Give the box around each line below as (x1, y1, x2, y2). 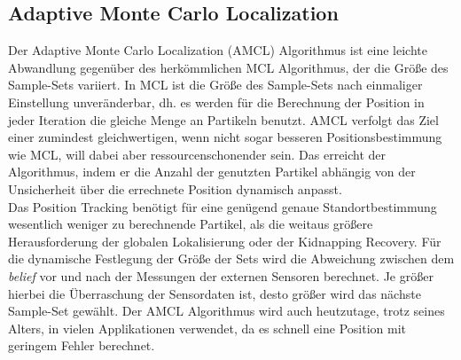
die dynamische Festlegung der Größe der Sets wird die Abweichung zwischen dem (8, 249, 455, 268)
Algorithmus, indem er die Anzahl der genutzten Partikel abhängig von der (8, 162, 416, 181)
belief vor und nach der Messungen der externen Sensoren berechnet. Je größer (8, 266, 434, 285)
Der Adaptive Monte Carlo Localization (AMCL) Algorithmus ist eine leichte (8, 41, 427, 59)
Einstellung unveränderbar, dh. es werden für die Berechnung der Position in (8, 92, 425, 111)
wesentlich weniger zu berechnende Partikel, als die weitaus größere (8, 215, 373, 233)
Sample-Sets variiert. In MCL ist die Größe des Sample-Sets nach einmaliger (8, 75, 423, 94)
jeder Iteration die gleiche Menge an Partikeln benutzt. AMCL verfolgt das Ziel (8, 110, 439, 129)
